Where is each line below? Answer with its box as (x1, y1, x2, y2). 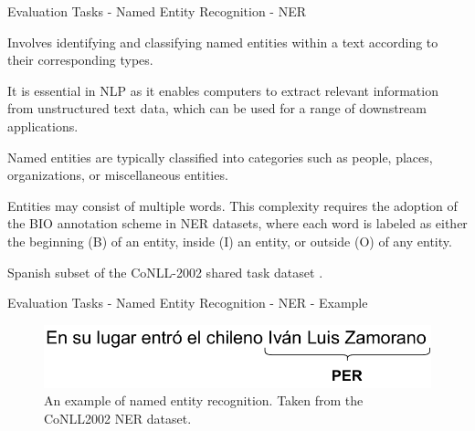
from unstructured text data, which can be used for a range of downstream (7, 99, 427, 118)
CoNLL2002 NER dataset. (44, 408, 192, 427)
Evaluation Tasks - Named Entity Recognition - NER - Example (7, 293, 368, 312)
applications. (7, 116, 79, 135)
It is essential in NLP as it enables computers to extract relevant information (7, 80, 438, 100)
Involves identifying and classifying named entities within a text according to (7, 32, 438, 51)
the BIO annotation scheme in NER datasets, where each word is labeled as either (7, 214, 468, 233)
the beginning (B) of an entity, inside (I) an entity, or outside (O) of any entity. (7, 231, 452, 250)
